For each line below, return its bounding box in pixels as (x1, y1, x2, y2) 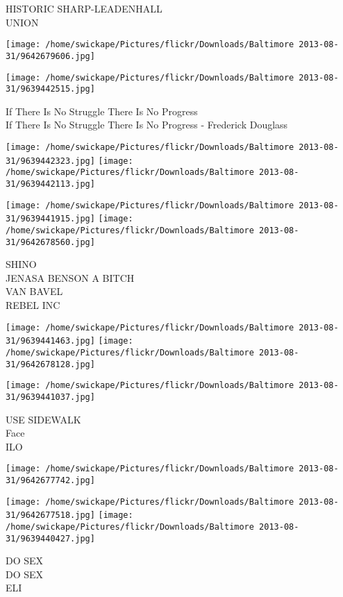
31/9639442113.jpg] (6, 178, 95, 189)
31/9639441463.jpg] (6, 336, 95, 346)
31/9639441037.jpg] (6, 392, 95, 402)
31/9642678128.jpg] (6, 359, 95, 369)
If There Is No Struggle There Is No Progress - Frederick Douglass (6, 117, 288, 132)
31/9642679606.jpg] (6, 51, 95, 61)
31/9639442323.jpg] (6, 155, 95, 166)
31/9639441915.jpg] (6, 214, 95, 224)
